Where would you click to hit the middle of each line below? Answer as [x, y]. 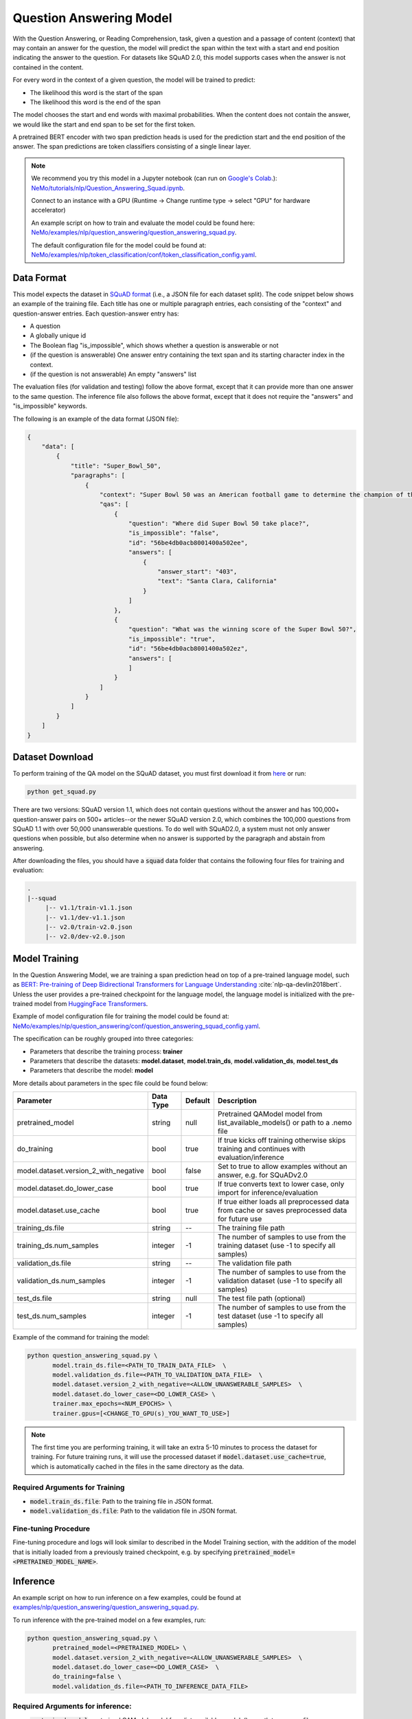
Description [237, 1101]
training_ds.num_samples [58, 1246]
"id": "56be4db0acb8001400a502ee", [188, 543]
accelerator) [48, 210]
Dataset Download [53, 757]
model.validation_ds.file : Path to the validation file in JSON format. [134, 1511]
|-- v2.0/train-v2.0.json [89, 927]
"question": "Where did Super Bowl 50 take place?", [219, 524]
